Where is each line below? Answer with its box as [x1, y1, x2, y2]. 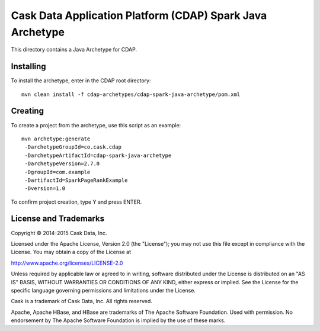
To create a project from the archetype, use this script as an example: [11, 121, 181, 128]
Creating [11, 106, 44, 116]
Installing [11, 62, 47, 72]
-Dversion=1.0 [24, 185, 66, 192]
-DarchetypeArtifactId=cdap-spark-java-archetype [24, 152, 172, 159]
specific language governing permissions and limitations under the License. [11, 287, 196, 294]
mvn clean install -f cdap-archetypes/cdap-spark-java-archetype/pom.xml [21, 91, 241, 98]
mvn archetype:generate [21, 135, 91, 142]
